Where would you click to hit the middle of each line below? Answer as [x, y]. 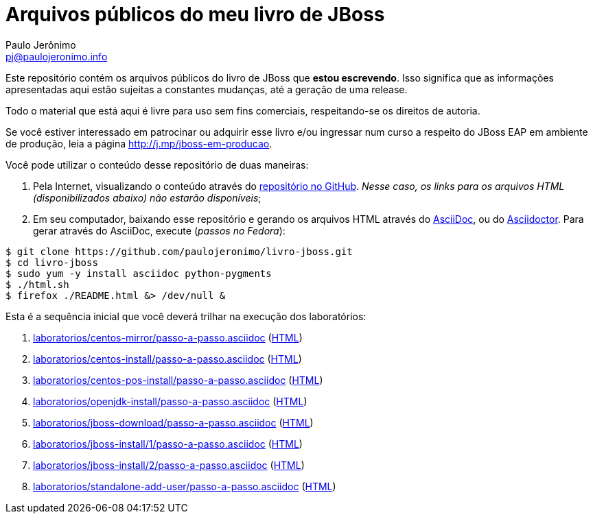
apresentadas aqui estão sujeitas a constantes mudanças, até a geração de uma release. [207, 89]
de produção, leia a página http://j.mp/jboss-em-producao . [139, 143]
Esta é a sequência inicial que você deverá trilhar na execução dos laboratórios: [186, 316]
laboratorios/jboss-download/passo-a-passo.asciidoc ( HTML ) [173, 422]
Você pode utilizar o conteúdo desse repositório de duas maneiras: [157, 165]
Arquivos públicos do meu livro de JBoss [195, 14]
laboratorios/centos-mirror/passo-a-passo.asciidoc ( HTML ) [168, 337]
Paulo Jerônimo [41, 45]
